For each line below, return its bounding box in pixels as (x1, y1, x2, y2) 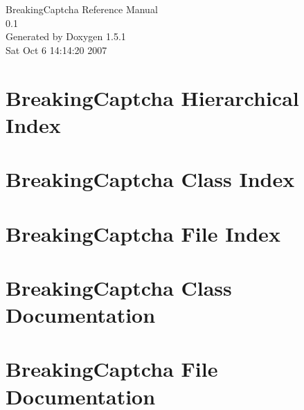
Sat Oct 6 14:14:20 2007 (6, 42, 107, 57)
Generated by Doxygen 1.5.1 (6, 29, 126, 44)
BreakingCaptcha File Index (6, 219, 280, 247)
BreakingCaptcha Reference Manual (6, 2, 158, 16)
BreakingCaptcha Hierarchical (6, 83, 299, 112)
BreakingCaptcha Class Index (6, 165, 295, 193)
